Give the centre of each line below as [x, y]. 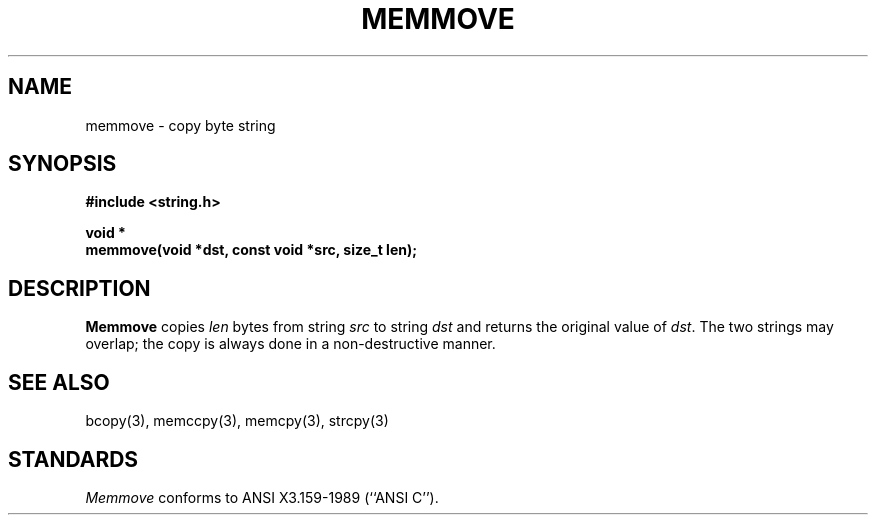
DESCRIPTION [79, 288]
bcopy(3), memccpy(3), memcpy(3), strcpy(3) [237, 421]
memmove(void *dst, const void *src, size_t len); [251, 250]
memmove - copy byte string [180, 125]
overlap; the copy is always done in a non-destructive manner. [290, 344]
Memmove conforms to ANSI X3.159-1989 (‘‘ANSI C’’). [262, 497]
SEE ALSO [59, 382]
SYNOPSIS [62, 164]
